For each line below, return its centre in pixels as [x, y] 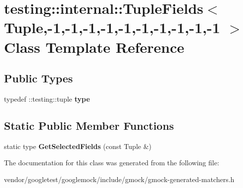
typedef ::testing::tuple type [47, 98]
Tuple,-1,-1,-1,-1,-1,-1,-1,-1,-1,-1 [112, 27]
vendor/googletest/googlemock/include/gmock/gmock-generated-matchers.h [119, 179]
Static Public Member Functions [89, 125]
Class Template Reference [94, 47]
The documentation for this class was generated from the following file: [112, 163]
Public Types [39, 78]
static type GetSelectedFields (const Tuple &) [78, 146]
